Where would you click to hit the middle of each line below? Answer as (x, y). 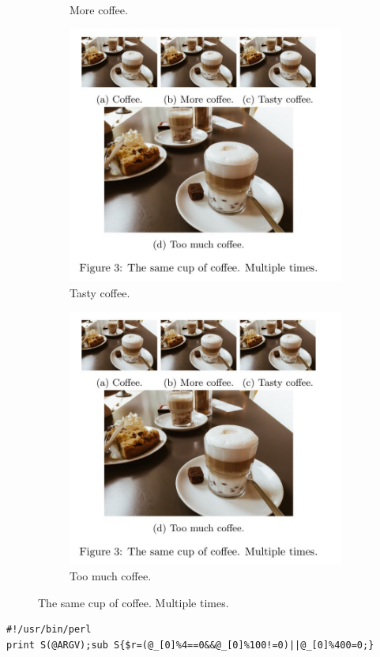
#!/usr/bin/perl (49, 630)
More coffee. (99, 9)
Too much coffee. (111, 576)
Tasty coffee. (100, 293)
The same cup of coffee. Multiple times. (134, 602)
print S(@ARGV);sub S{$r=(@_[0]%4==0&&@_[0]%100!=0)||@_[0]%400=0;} (190, 645)
